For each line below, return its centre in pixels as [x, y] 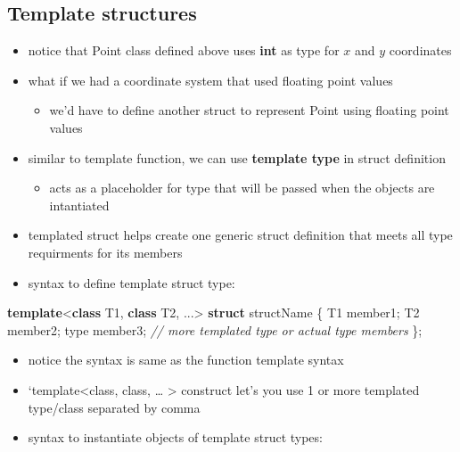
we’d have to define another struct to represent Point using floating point [249, 110]
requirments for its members [105, 252]
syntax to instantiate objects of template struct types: [175, 437]
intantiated [79, 205]
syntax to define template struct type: [131, 282]
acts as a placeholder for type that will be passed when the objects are [242, 188]
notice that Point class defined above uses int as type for [184, 50]
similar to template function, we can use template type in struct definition [237, 157]
